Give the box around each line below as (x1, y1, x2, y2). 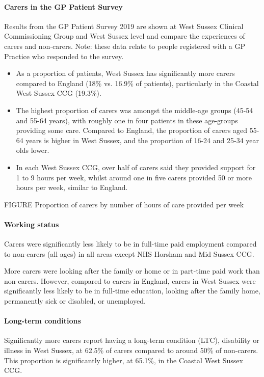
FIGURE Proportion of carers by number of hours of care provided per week (4, 199, 244, 209)
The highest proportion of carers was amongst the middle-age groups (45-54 (16, 104, 253, 115)
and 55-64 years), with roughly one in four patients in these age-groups (16, 115, 238, 125)
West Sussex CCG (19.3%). (16, 88, 101, 98)
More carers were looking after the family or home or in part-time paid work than (4, 265, 260, 276)
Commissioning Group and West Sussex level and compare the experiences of (4, 31, 245, 41)
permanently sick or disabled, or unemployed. (4, 295, 146, 306)
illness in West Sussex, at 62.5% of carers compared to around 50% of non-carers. (4, 345, 258, 356)
